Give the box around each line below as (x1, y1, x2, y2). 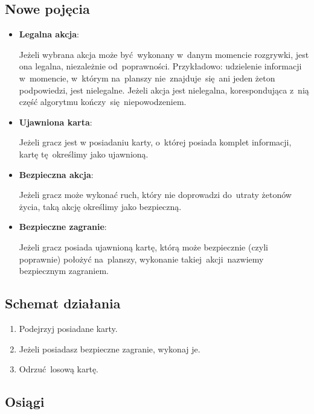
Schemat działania (5, 294, 121, 313)
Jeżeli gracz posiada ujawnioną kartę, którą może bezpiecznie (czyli (19, 240, 268, 253)
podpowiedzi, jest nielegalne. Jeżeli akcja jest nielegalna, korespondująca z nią (19, 83, 309, 96)
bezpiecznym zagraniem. (19, 264, 109, 277)
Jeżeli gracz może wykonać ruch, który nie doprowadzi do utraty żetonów (19, 188, 292, 201)
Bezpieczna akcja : (19, 168, 94, 180)
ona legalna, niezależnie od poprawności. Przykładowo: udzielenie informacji (19, 60, 302, 72)
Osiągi (5, 392, 45, 411)
